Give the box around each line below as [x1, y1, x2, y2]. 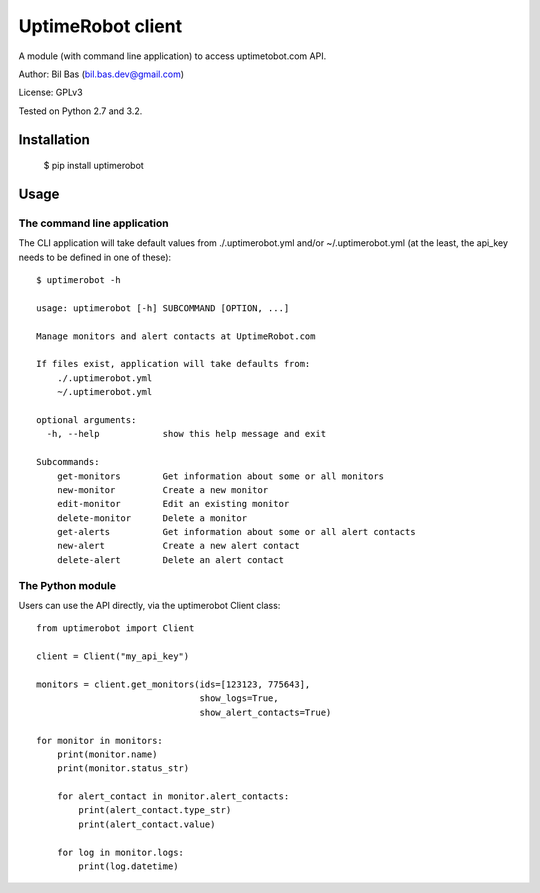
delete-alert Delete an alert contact [56, 554, 285, 565]
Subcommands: [36, 456, 100, 468]
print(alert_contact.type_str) [78, 805, 232, 816]
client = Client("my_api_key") [36, 651, 190, 662]
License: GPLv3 [18, 86, 84, 99]
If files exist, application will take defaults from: [36, 358, 311, 370]
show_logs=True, [199, 693, 279, 704]
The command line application [18, 216, 169, 230]
